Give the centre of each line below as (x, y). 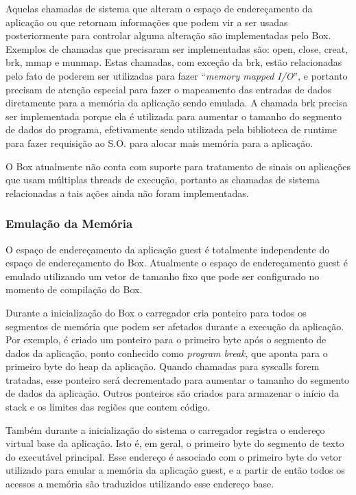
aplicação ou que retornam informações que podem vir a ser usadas (147, 22)
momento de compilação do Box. (74, 289)
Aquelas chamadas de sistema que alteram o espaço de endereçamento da (159, 8)
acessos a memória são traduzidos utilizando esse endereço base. (140, 484)
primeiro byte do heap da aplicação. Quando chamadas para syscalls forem (163, 366)
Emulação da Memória (69, 223)
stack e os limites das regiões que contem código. (108, 407)
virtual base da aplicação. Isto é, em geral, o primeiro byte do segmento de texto (175, 443)
